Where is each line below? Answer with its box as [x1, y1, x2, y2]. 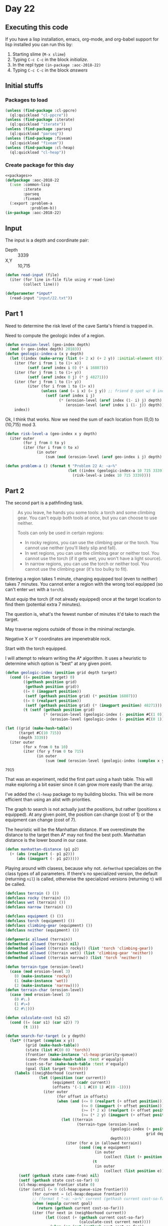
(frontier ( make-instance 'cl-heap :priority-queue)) [25, 1052, 137, 1057]
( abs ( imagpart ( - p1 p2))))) [16, 856, 79, 861]
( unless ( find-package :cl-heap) [5, 145, 75, 150]
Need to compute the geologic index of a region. [5, 332, 105, 338]
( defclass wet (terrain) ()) [5, 900, 66, 905]
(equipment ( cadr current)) [52, 1080, 111, 1085]
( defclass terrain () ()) [5, 891, 59, 896]
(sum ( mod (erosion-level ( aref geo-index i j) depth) [45, 455, 162, 460]
